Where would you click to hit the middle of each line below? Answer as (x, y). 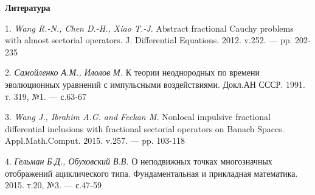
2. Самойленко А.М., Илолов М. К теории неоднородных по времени (132, 72)
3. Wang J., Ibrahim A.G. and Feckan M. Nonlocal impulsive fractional (138, 117)
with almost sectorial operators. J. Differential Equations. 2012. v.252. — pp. (149, 40)
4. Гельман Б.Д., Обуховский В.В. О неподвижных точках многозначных (139, 161)
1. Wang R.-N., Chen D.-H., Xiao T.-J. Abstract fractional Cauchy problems (149, 28)
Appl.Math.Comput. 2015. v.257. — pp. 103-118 (95, 140)
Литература (28, 7)
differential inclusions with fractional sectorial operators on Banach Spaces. (145, 128)
